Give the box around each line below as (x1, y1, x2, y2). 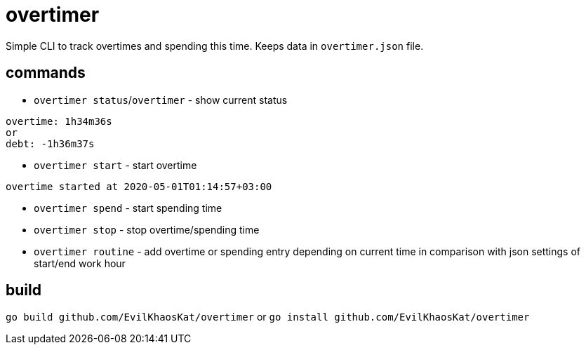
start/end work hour (34, 257, 126, 269)
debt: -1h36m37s (6, 137, 95, 149)
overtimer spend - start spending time (34, 201, 222, 214)
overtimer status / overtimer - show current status (34, 93, 288, 106)
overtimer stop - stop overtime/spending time (34, 223, 260, 236)
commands (6, 64, 86, 82)
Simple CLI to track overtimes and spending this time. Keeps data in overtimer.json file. (6, 39, 424, 52)
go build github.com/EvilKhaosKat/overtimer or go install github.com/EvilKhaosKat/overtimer (6, 311, 530, 323)
